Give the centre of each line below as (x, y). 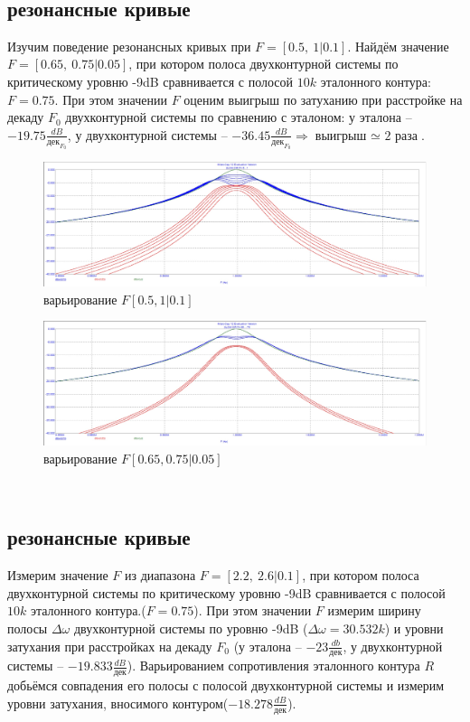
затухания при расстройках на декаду (110, 646)
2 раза (401, 136)
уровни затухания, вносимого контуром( (118, 703)
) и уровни (414, 628)
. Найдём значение (398, 46)
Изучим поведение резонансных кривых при (129, 46)
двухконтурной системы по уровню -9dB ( (191, 628)
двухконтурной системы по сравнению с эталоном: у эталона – (239, 117)
